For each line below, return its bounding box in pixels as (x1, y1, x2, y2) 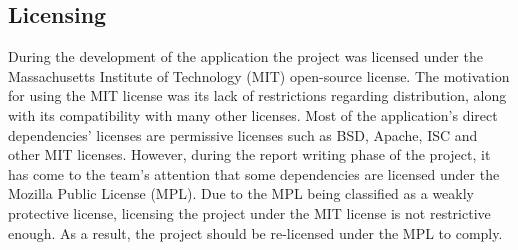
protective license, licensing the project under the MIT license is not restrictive (8, 202, 491, 223)
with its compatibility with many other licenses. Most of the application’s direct (8, 104, 498, 125)
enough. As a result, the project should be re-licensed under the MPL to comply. (8, 222, 503, 243)
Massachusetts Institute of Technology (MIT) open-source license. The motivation (8, 65, 510, 86)
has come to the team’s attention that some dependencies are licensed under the (8, 163, 500, 184)
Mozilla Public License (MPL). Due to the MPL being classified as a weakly (8, 183, 474, 204)
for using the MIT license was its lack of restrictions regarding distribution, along (8, 85, 507, 106)
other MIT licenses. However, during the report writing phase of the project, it (8, 144, 491, 165)
